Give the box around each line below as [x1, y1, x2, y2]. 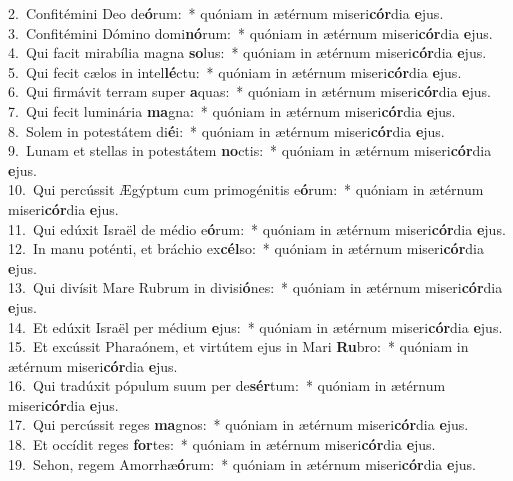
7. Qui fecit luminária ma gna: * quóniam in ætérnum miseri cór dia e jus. [8, 100, 456, 121]
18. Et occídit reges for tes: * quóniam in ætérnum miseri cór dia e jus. [8, 434, 436, 455]
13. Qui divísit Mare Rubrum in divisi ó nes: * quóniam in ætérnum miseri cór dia [8, 277, 503, 298]
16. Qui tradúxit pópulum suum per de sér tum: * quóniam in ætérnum [8, 375, 446, 396]
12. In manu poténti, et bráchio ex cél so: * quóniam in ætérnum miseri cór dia [8, 238, 484, 259]
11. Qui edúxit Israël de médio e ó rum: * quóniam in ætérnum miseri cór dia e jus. [8, 218, 506, 239]
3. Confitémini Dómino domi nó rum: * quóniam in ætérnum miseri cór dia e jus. [8, 22, 493, 43]
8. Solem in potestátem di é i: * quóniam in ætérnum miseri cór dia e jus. [8, 120, 445, 141]
